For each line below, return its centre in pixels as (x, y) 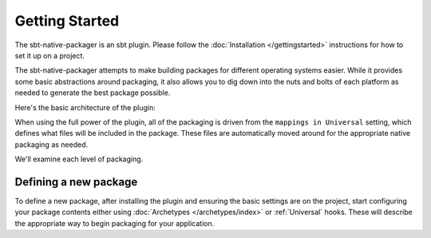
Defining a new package (76, 182)
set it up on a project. (50, 55)
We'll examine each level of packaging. (79, 159)
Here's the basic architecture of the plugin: (85, 107)
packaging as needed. (51, 145)
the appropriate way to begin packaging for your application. (115, 223)
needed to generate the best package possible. (93, 93)
